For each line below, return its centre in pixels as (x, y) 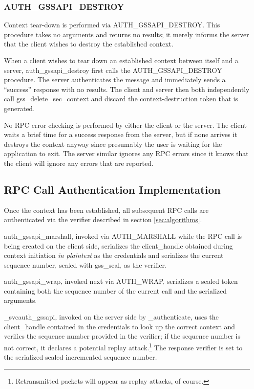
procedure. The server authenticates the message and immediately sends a (115, 80)
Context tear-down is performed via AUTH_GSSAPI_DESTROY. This (112, 25)
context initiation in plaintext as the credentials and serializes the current (114, 255)
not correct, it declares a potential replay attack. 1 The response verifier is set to (123, 346)
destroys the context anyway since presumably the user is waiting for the (113, 144)
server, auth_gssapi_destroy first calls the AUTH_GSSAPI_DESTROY (113, 70)
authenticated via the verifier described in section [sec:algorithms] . (103, 219)
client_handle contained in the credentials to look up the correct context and (120, 326)
